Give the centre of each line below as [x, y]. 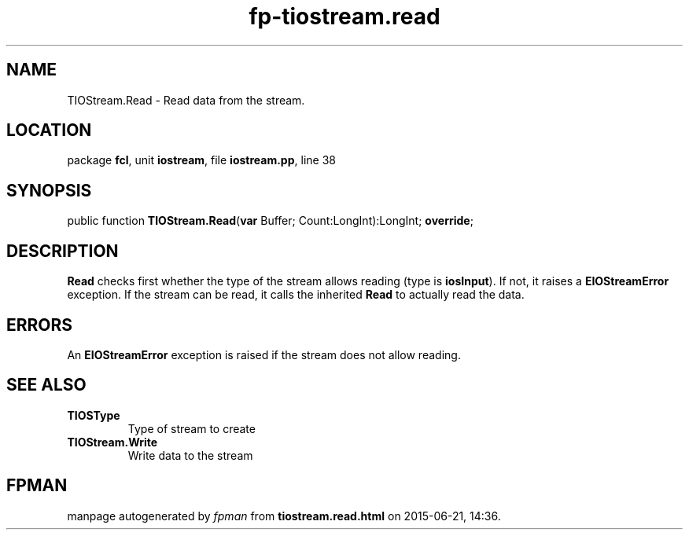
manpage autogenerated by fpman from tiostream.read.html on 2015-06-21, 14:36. [284, 516]
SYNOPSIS [49, 190]
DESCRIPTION [63, 251]
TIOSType [94, 415]
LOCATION [49, 130]
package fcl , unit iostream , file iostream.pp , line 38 [201, 160]
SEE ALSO [46, 385]
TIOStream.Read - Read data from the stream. [186, 100]
